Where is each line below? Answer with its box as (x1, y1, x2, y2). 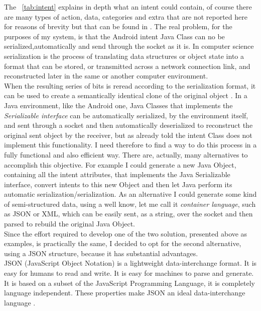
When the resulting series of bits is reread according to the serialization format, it (4, 80, 256, 91)
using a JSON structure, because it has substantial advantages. (4, 248, 198, 258)
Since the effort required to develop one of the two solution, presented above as (4, 228, 247, 239)
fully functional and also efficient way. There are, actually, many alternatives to (4, 149, 248, 160)
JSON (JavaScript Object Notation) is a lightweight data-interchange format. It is (4, 258, 257, 268)
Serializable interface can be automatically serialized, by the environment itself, (4, 110, 248, 120)
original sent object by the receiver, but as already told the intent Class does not (4, 129, 252, 140)
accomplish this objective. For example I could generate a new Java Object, (4, 159, 236, 170)
